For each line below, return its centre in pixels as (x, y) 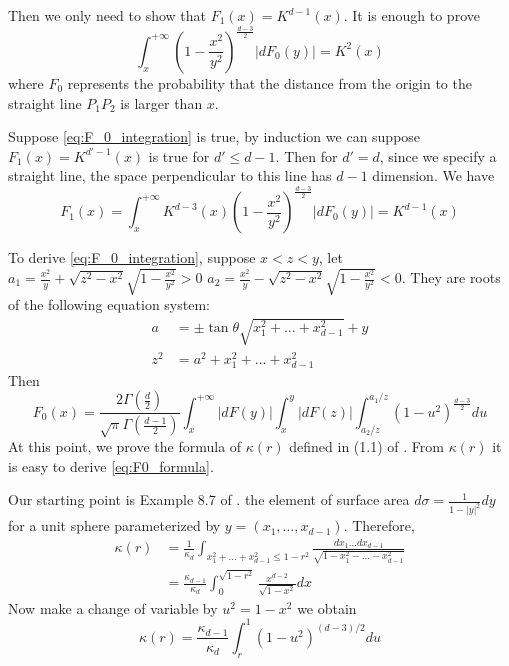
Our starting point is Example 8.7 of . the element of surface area (209, 499)
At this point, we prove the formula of (125, 446)
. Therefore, (379, 525)
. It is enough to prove (411, 15)
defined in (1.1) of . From (366, 446)
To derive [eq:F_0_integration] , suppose (132, 257)
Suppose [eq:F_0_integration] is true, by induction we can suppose (214, 136)
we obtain (327, 607)
